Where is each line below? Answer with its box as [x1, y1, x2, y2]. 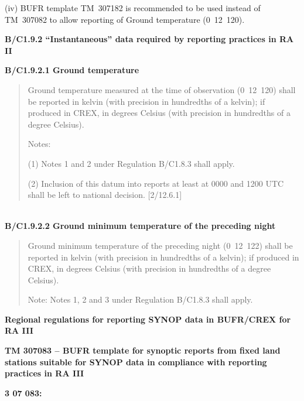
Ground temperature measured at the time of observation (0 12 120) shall [28, 83, 296, 95]
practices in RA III [5, 367, 84, 379]
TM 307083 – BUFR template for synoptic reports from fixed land [5, 344, 281, 357]
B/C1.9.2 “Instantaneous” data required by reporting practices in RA [5, 33, 294, 45]
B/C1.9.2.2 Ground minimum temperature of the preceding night [5, 220, 276, 232]
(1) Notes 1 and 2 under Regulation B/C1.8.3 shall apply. [28, 157, 235, 169]
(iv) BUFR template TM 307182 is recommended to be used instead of [5, 2, 261, 13]
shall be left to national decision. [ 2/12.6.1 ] [28, 188, 182, 201]
